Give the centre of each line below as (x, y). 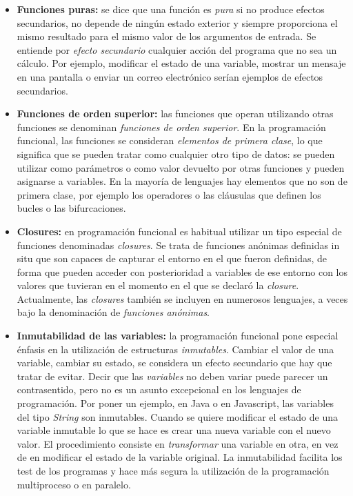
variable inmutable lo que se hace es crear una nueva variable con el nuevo (174, 430)
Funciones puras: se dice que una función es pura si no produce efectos (171, 9)
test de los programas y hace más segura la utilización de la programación (173, 470)
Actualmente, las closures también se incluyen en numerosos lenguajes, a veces (182, 298)
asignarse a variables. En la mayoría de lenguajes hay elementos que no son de (182, 181)
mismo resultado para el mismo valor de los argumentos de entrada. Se (167, 36)
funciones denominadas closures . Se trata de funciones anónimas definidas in (178, 245)
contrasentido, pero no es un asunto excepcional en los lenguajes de (159, 389)
